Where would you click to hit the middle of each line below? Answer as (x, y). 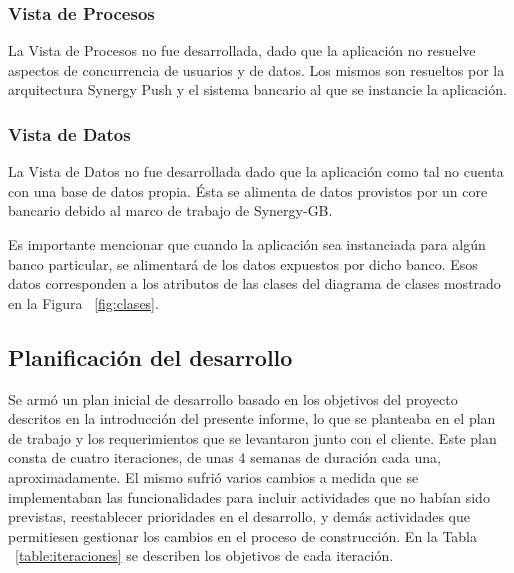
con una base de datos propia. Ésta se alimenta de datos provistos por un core (248, 190)
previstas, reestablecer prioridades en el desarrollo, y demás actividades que (239, 516)
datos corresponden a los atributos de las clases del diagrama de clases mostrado (254, 283)
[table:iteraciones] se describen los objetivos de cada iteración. (204, 555)
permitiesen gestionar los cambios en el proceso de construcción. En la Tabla (242, 535)
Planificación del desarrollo (150, 356)
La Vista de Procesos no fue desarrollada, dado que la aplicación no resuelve (242, 50)
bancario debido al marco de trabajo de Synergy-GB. (170, 210)
